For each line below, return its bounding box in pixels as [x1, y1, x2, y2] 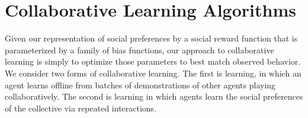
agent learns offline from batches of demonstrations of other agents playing [5, 78, 276, 91]
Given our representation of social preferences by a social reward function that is [5, 32, 298, 44]
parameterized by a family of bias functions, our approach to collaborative [5, 43, 274, 56]
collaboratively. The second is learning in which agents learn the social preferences [5, 90, 303, 103]
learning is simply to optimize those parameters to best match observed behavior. [5, 55, 301, 68]
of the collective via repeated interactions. [5, 101, 157, 114]
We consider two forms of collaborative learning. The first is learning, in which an [5, 66, 301, 79]
